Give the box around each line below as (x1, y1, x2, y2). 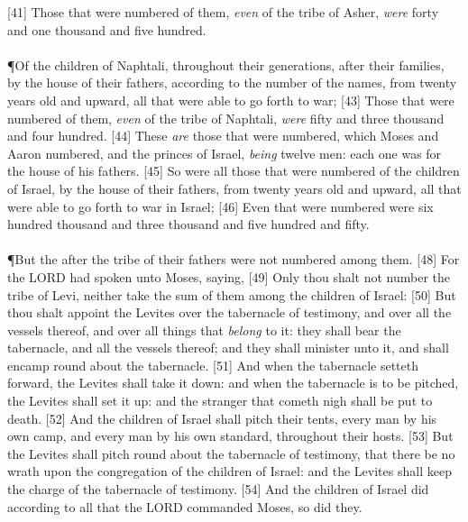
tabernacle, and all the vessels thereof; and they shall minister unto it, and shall (7, 338, 449, 357)
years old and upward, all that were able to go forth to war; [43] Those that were (7, 90, 454, 109)
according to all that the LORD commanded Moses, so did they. (7, 497, 362, 516)
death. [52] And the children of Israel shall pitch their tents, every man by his (7, 408, 437, 427)
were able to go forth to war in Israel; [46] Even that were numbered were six (7, 197, 434, 215)
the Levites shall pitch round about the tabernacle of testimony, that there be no (7, 444, 455, 462)
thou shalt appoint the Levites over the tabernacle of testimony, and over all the (7, 303, 452, 322)
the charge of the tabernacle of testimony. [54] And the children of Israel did (7, 480, 429, 499)
